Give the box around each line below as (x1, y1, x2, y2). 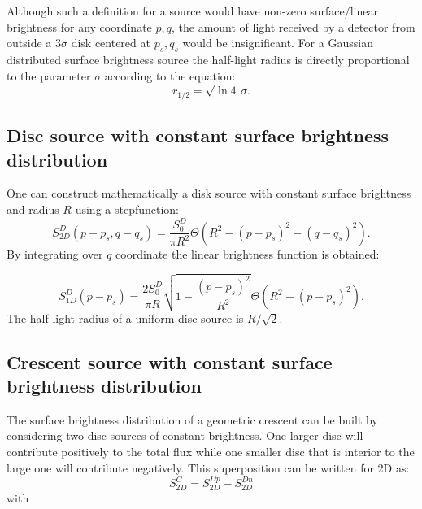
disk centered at (71, 34, 150, 51)
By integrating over (7, 245, 103, 262)
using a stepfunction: (75, 200, 180, 217)
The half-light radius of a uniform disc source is (7, 309, 244, 326)
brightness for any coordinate (7, 18, 152, 35)
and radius (7, 200, 59, 217)
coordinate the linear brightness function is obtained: (115, 245, 380, 262)
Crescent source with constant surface (7, 349, 333, 374)
